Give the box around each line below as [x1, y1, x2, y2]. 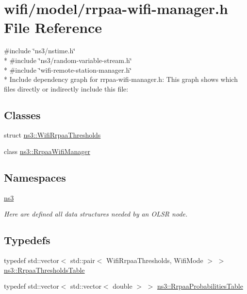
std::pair [70, 255, 95, 265]
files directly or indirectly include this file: [4, 83, 129, 93]
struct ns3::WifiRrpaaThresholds [4, 130, 101, 140]
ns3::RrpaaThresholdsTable [4, 264, 85, 275]
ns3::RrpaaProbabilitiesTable [157, 281, 243, 291]
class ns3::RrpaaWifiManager [4, 146, 90, 156]
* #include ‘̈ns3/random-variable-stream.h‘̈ [4, 55, 132, 65]
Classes [4, 107, 41, 122]
